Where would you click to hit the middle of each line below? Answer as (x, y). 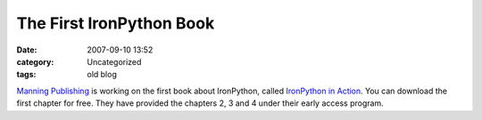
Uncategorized (114, 61)
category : (35, 61)
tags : (26, 75)
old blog (102, 75)
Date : (27, 50)
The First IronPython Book (116, 23)
